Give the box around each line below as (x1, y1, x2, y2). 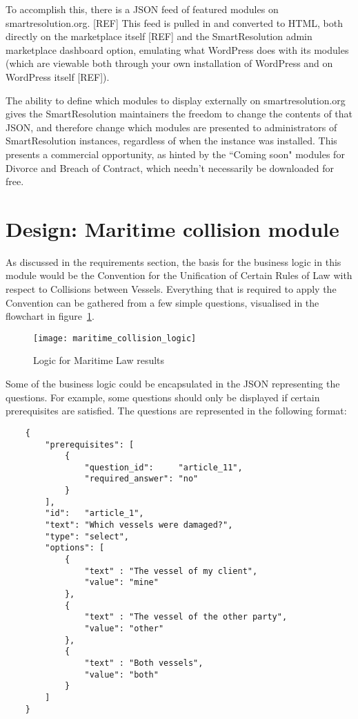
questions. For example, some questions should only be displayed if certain (6, 390, 320, 404)
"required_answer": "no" (84, 474, 199, 484)
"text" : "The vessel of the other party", (84, 612, 288, 622)
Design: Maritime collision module (6, 214, 339, 242)
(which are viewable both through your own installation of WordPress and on (6, 56, 333, 70)
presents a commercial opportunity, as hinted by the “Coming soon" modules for (6, 146, 345, 161)
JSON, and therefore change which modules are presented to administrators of (6, 119, 337, 134)
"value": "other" (84, 624, 164, 633)
